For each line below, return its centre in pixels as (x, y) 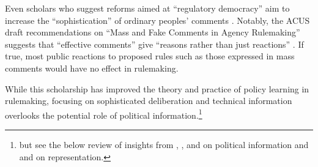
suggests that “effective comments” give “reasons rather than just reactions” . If (154, 44)
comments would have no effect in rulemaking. (92, 68)
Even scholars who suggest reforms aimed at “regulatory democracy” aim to (147, 8)
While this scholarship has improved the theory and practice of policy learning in (157, 88)
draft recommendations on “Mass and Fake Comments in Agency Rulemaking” (153, 32)
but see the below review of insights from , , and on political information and (164, 144)
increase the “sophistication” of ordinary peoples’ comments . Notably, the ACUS (157, 20)
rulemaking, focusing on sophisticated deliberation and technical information (149, 101)
